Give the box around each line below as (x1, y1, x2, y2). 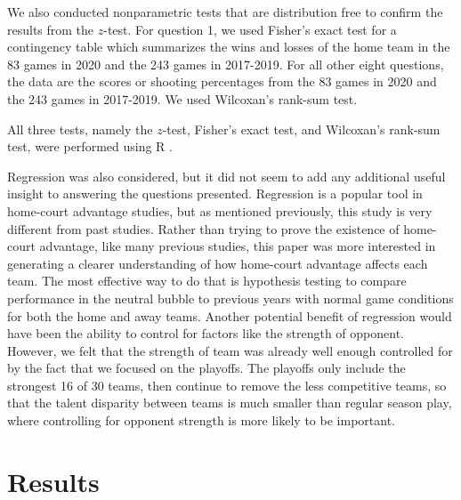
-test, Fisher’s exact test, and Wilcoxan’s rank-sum (162, 119, 441, 138)
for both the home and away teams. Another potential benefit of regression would (7, 306, 452, 325)
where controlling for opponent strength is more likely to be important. (7, 411, 395, 430)
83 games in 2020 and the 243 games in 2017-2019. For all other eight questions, (7, 54, 444, 73)
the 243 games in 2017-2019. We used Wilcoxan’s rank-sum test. (7, 89, 358, 108)
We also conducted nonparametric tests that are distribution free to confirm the (7, 3, 443, 20)
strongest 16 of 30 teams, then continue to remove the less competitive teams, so (7, 375, 447, 394)
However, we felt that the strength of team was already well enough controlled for (7, 341, 453, 359)
